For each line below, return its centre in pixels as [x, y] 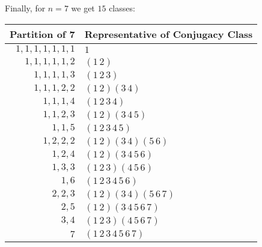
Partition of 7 [42, 34]
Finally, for [25, 8]
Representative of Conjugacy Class [169, 34]
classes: [122, 8]
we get [83, 8]
